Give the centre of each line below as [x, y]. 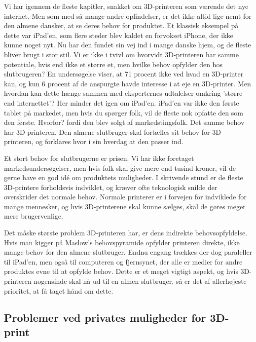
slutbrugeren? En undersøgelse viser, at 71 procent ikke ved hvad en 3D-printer [124, 74]
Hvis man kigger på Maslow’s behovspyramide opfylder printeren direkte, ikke [122, 242]
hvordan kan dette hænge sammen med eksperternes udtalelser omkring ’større [123, 93]
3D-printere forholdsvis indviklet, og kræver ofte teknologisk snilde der [111, 187]
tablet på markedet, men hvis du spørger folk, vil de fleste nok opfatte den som [124, 112]
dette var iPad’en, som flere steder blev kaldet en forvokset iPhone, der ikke [119, 35]
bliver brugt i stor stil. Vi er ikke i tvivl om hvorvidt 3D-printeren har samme [121, 54]
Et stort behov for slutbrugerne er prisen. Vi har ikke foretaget [99, 158]
